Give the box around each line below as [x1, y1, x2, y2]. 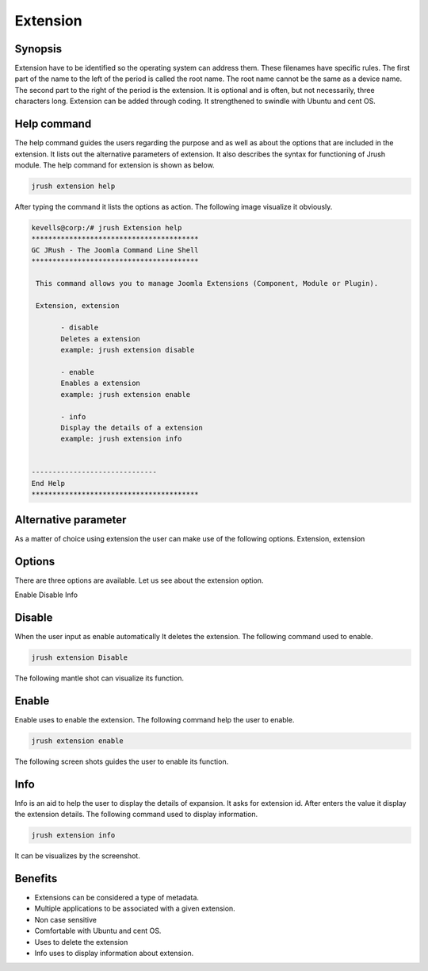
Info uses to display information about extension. [34, 948, 194, 958]
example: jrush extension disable [60, 345, 195, 355]
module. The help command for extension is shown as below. [14, 160, 215, 170]
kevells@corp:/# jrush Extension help [31, 223, 182, 232]
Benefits [14, 872, 58, 885]
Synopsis [14, 42, 63, 56]
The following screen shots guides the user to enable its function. [14, 757, 229, 766]
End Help [31, 479, 66, 487]
